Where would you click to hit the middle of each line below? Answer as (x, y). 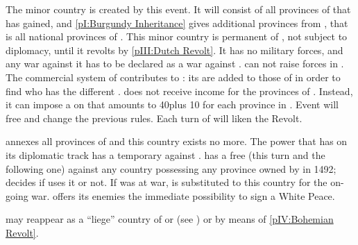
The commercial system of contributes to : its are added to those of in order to (173, 77)
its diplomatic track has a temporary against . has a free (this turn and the (165, 154)
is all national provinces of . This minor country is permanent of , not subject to (177, 36)
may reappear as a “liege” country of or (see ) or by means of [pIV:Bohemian (170, 219)
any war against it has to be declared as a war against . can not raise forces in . (175, 64)
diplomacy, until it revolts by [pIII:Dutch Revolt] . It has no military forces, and (174, 50)
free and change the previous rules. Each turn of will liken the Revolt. (154, 118)
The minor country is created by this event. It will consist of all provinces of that (178, 9)
